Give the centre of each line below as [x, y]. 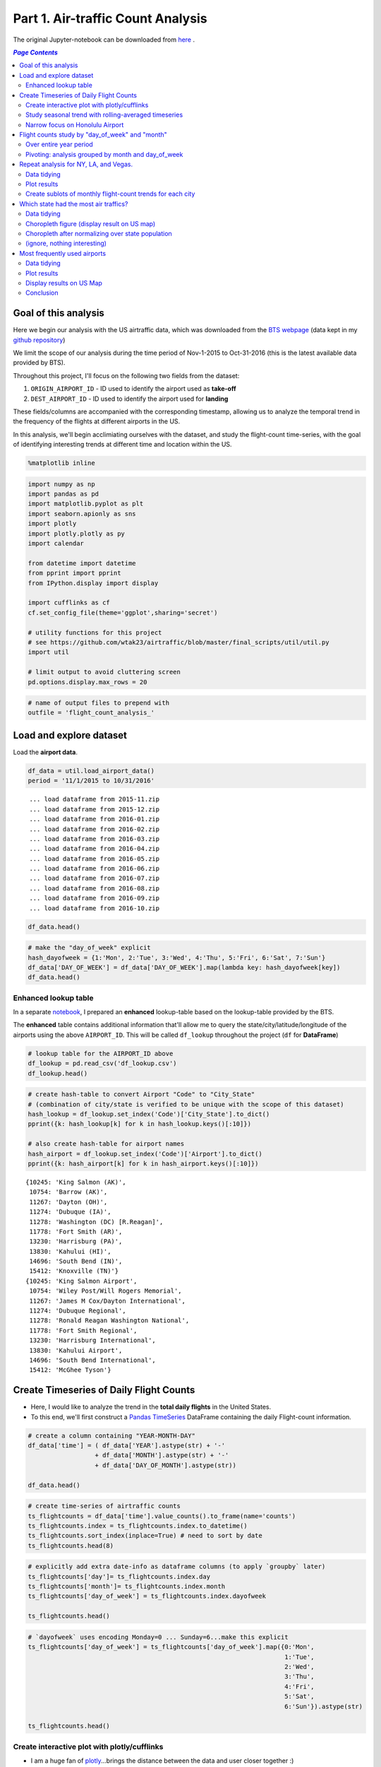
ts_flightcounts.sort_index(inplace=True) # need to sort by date [145, 1536]
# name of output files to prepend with [98, 703]
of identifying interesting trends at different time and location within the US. [122, 445]
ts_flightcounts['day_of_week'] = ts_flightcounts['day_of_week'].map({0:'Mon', [171, 1647]
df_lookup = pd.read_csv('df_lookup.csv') [102, 1063]
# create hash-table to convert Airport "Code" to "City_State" [141, 1094]
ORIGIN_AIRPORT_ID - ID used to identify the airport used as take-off [133, 389]
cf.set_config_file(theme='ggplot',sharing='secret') [123, 612]
